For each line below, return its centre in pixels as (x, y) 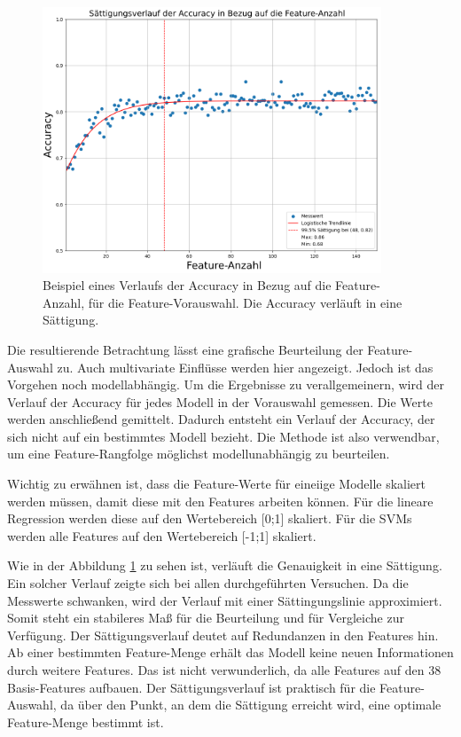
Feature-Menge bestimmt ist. (86, 721)
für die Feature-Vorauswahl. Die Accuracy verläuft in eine (245, 302)
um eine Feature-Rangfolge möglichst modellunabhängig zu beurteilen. (199, 454)
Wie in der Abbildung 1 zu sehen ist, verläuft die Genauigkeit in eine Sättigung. (225, 565)
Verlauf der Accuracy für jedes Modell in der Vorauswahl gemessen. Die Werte (220, 401)
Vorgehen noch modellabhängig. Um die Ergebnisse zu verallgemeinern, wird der (226, 384)
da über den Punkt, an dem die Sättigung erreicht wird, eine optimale (251, 705)
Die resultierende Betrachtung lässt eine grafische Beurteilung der (185, 349)
